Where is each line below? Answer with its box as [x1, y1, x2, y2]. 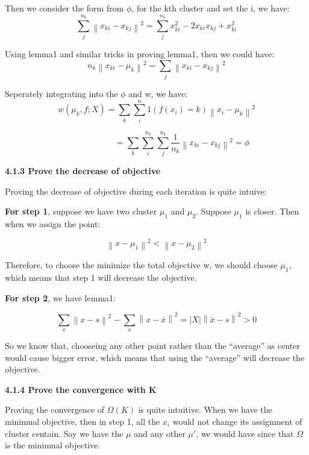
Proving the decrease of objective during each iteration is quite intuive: [5, 184, 267, 197]
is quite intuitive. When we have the [138, 403, 272, 416]
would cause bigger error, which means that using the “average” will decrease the [5, 351, 305, 363]
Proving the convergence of [5, 403, 105, 416]
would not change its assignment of [172, 415, 302, 427]
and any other [134, 427, 186, 439]
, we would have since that [196, 427, 294, 439]
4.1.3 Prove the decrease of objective [5, 165, 161, 177]
